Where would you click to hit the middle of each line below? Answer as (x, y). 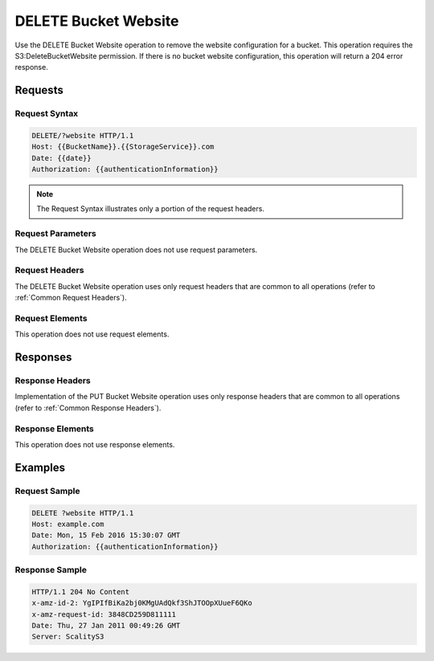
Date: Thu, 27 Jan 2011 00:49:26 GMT (106, 625)
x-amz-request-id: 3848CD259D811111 (104, 614)
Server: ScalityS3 (68, 637)
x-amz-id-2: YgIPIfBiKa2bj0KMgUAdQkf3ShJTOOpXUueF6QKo (142, 603)
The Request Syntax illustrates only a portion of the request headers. (151, 209)
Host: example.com (68, 524)
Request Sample (47, 491)
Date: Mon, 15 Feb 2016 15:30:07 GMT (106, 535)
